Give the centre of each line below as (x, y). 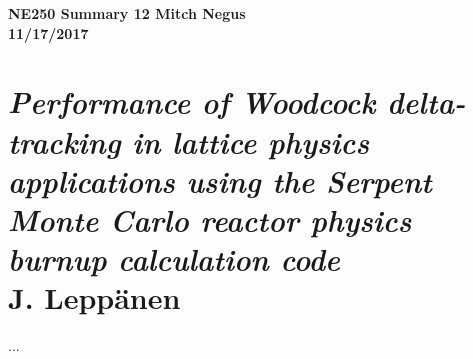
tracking (64, 141)
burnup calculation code (174, 259)
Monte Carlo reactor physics (210, 219)
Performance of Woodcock (192, 102)
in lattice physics (251, 141)
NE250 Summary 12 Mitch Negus (127, 13)
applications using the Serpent (220, 180)
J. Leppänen (94, 297)
